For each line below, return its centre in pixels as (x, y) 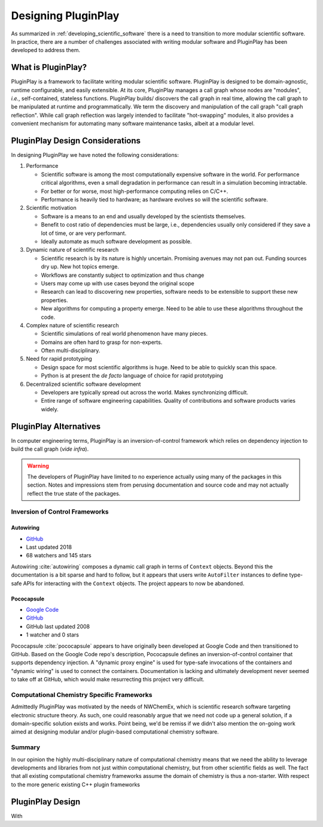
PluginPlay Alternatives (56, 426)
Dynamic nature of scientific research (72, 250)
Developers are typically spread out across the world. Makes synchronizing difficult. (144, 393)
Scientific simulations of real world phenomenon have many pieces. (124, 334)
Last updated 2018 (49, 547)
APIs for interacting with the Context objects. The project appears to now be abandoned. (134, 583)
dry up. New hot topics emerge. (80, 267)
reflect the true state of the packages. (74, 493)
